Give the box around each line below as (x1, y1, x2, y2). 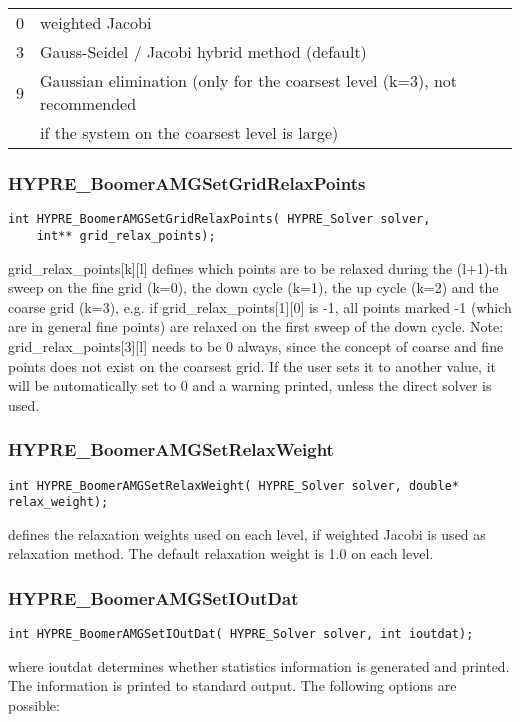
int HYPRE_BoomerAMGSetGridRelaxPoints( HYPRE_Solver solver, (8, 212, 431, 227)
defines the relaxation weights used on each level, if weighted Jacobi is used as (8, 523, 486, 544)
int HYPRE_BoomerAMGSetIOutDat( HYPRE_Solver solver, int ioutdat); (8, 627, 474, 642)
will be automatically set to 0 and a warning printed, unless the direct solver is (8, 375, 492, 396)
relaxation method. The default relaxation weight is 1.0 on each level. (8, 543, 434, 564)
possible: (8, 695, 60, 716)
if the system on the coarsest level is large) (40, 121, 339, 144)
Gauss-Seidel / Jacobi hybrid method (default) (40, 40, 367, 63)
